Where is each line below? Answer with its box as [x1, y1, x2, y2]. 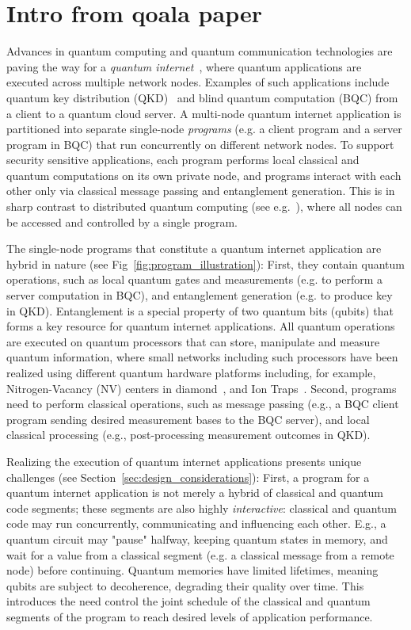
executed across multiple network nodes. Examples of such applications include [6, 74, 390, 90]
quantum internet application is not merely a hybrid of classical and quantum [6, 484, 383, 501]
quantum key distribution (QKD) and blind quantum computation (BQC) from [6, 89, 398, 105]
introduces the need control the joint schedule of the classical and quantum [6, 593, 371, 609]
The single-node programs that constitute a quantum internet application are [6, 240, 382, 257]
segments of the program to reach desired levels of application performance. [6, 608, 373, 624]
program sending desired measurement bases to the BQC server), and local [6, 410, 370, 427]
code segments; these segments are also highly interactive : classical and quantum [6, 499, 398, 516]
